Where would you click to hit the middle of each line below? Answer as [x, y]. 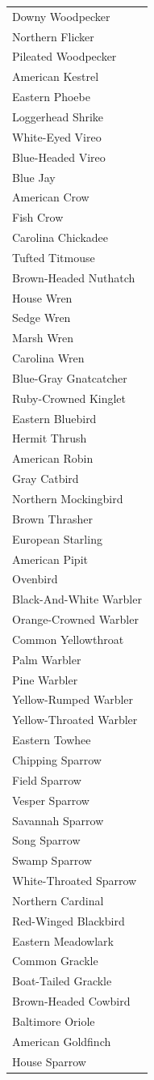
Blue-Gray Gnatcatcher [70, 377]
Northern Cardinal [58, 900]
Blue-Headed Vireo [59, 157]
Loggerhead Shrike [58, 116]
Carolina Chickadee [60, 237]
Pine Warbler [45, 679]
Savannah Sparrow [58, 820]
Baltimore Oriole [54, 1021]
